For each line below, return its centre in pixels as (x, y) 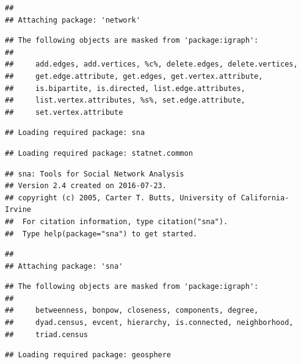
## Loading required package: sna (75, 133)
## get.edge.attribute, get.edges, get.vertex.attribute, (134, 76)
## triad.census (47, 334)
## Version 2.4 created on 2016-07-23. (86, 186)
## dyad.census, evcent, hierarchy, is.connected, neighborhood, (149, 323)
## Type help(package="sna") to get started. (101, 234)
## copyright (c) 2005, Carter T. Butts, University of (121, 198)
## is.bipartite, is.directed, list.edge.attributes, (125, 88)
